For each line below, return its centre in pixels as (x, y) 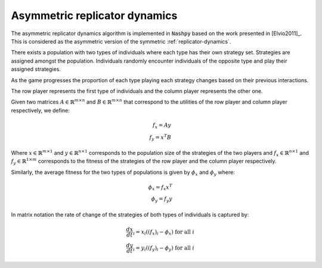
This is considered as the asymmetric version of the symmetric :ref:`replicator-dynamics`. (121, 41)
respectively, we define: (40, 110)
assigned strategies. (36, 69)
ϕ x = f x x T (160, 187)
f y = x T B (160, 138)
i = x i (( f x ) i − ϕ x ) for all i (164, 232)
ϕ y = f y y (162, 200)
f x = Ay (162, 126)
